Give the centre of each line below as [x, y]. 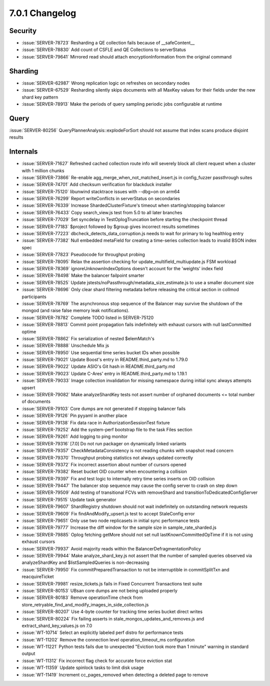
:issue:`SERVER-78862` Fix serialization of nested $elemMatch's [88, 338]
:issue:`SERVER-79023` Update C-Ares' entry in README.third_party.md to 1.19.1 [104, 373]
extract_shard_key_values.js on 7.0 [57, 625]
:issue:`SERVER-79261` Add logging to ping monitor [75, 437]
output [28, 653]
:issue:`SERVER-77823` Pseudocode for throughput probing [83, 255]
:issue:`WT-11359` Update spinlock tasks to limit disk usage [83, 667]
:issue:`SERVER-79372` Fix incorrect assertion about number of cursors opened [104, 464]
